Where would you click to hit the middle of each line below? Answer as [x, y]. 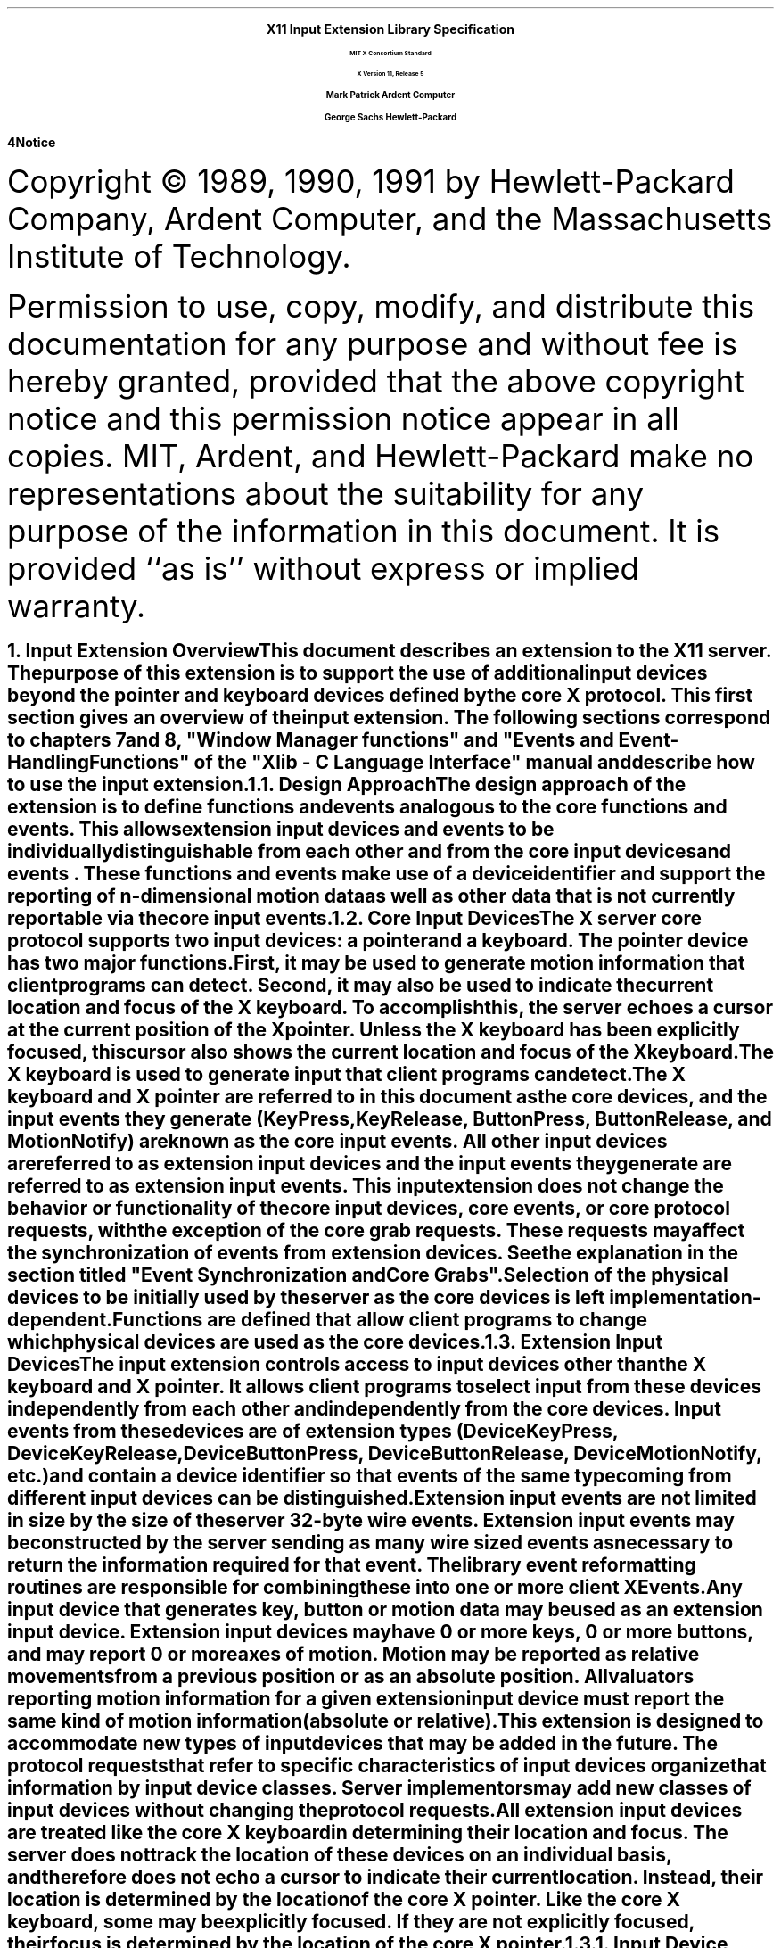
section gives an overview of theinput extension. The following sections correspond [389, 718]
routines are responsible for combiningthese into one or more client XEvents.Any [375, 1588]
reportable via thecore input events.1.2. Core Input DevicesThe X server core [355, 919]
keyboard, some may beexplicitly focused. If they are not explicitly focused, [351, 1922]
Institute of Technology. [179, 256]
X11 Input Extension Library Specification [390, 29]
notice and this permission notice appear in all [343, 418]
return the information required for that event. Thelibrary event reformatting [352, 1565]
